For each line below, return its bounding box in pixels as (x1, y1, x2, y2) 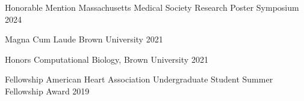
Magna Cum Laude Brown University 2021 (5, 33, 163, 45)
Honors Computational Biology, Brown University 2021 (5, 53, 208, 65)
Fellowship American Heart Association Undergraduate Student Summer (5, 73, 273, 85)
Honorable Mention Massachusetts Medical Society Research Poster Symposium (5, 1, 299, 13)
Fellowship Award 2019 (5, 84, 90, 97)
